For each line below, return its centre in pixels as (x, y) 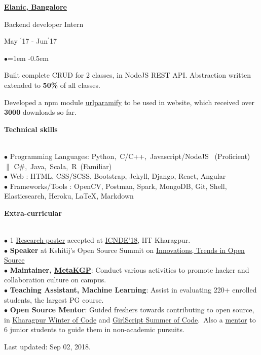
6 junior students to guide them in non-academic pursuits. (94, 329)
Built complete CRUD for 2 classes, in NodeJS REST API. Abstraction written (128, 75)
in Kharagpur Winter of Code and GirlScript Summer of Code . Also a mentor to (130, 319)
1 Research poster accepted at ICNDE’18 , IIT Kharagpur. (100, 240)
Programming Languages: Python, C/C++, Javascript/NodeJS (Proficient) (130, 156)
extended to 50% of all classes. (52, 85)
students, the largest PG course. (54, 299)
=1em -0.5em (28, 58)
